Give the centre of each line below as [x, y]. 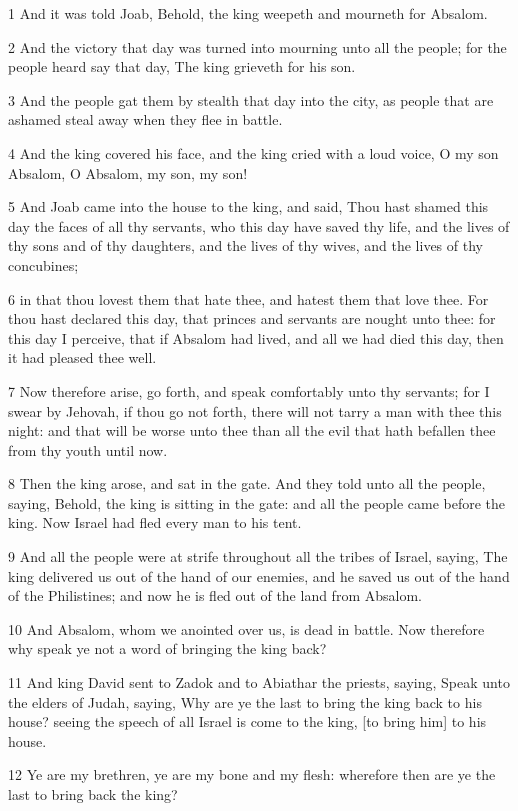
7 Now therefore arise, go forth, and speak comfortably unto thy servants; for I [249, 390]
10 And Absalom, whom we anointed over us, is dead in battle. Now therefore [246, 628]
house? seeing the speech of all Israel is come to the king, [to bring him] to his [247, 721]
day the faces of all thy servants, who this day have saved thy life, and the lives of [259, 225]
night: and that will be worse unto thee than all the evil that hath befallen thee [252, 430]
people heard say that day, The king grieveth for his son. [182, 66]
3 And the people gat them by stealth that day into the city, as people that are [251, 99]
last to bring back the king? [93, 794]
